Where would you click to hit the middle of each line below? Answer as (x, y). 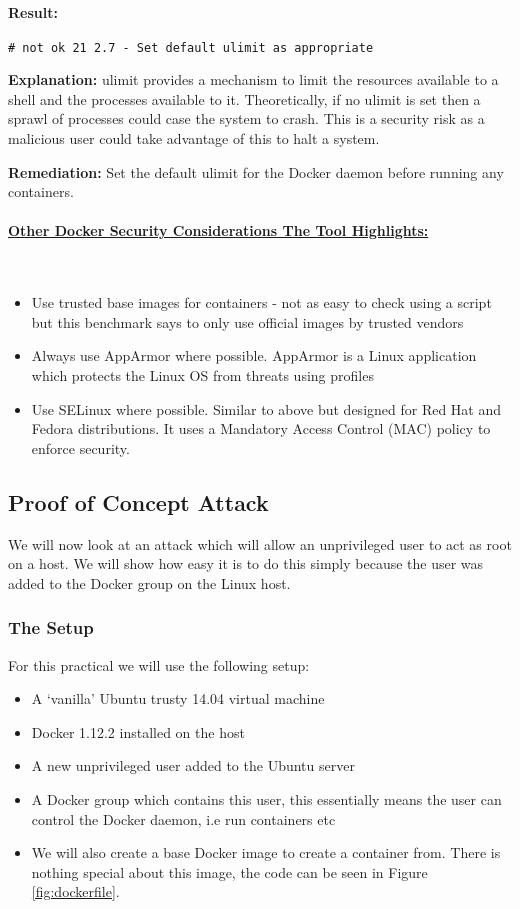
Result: (33, 12)
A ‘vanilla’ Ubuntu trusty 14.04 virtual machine (178, 698)
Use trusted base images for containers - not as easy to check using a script (261, 302)
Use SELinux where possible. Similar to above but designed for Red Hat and (266, 408)
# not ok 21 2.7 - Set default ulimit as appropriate (191, 47)
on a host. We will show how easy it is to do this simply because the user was (246, 563)
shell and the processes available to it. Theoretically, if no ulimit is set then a (244, 98)
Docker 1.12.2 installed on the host (138, 731)
